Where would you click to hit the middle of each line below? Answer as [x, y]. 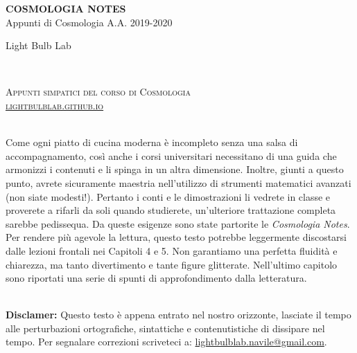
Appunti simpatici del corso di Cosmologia [98, 92]
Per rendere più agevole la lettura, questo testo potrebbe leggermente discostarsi [176, 237]
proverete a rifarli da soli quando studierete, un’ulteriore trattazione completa [171, 210]
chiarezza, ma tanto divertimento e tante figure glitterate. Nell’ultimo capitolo [172, 264]
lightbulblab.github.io [55, 105]
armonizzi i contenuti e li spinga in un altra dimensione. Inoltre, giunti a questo [175, 169]
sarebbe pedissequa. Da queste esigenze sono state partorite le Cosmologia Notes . [178, 223]
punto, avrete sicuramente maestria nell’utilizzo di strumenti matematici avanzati [178, 182]
